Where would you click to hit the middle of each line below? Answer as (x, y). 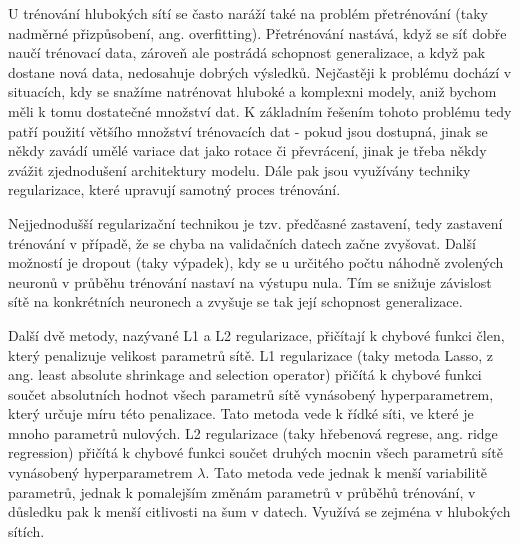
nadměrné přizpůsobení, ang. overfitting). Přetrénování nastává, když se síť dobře (257, 32)
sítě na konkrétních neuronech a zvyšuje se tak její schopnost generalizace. (235, 301)
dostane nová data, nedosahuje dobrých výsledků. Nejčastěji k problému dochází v (260, 71)
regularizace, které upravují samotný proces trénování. (174, 189)
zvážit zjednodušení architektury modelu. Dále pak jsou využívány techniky (239, 169)
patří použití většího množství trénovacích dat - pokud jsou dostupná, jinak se (248, 130)
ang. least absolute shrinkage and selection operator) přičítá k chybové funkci (245, 374)
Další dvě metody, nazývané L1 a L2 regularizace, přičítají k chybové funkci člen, (256, 334)
